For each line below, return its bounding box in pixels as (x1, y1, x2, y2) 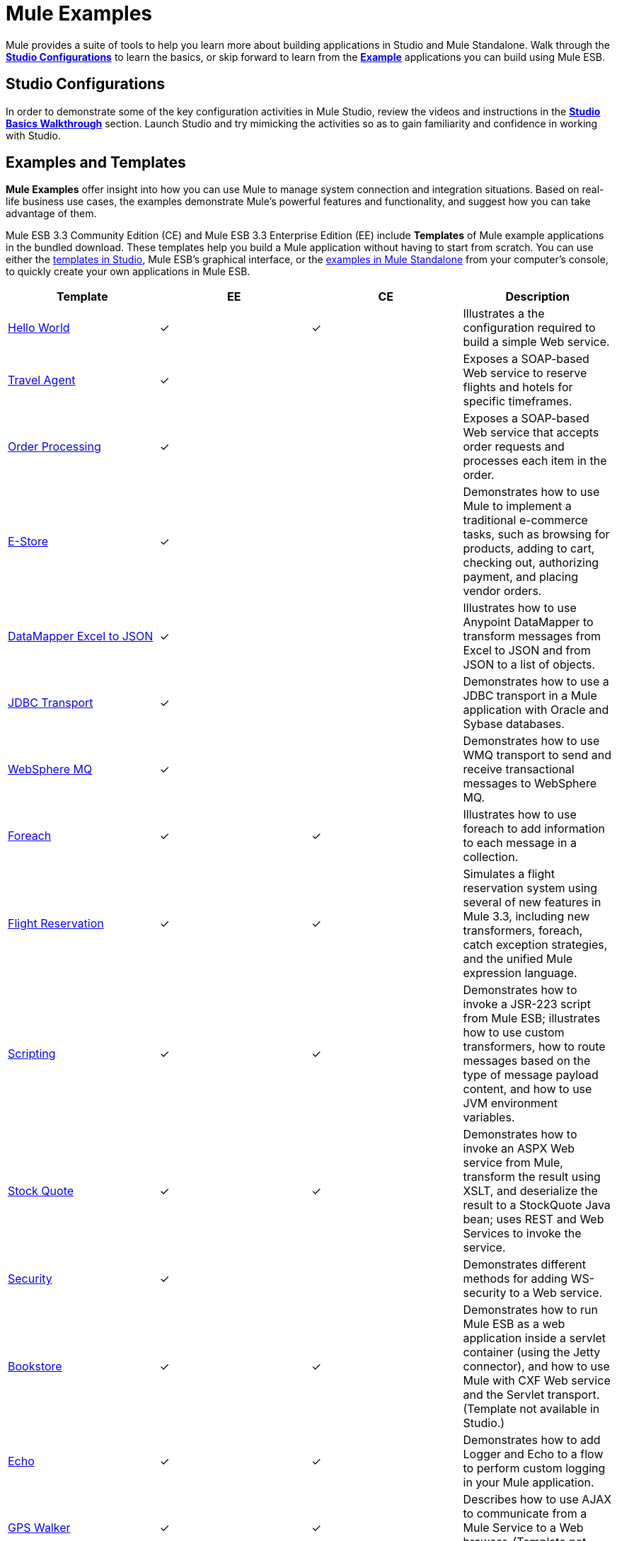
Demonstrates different (463, 1257, 586, 1272)
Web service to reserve (463, 366, 587, 381)
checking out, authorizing (463, 555, 599, 570)
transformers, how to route (463, 1039, 606, 1054)
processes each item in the (463, 454, 607, 468)
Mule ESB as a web (463, 1317, 565, 1332)
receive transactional (463, 762, 575, 777)
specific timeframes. (463, 394, 572, 409)
